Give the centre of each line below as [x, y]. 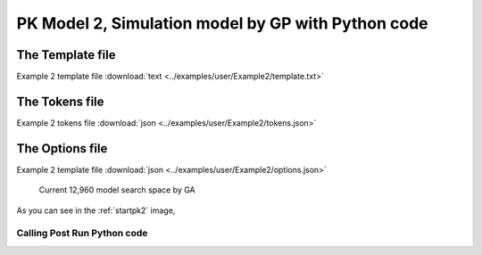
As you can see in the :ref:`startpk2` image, [96, 210]
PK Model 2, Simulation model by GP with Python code [222, 23]
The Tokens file [60, 101]
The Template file [66, 55]
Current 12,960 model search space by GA [117, 190]
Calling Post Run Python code [82, 234]
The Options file [62, 148]
